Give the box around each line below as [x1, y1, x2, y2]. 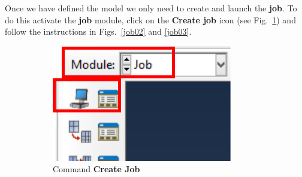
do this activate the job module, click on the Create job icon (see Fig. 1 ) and [5, 13, 296, 26]
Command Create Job [53, 163, 140, 175]
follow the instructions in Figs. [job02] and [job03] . [5, 25, 192, 38]
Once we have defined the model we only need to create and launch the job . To [5, 2, 297, 14]
